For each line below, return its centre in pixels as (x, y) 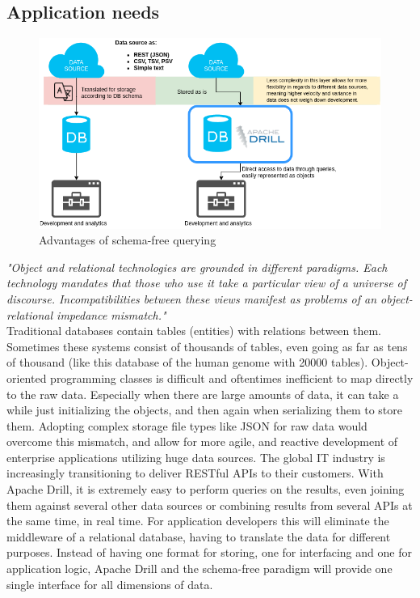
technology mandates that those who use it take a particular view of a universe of (207, 283)
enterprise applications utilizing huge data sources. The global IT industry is (196, 457)
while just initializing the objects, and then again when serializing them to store (205, 410)
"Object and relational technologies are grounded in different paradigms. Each (197, 267)
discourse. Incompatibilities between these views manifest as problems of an (192, 298)
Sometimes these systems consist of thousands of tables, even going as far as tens (207, 346)
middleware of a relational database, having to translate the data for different (199, 536)
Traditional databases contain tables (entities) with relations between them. (194, 331)
